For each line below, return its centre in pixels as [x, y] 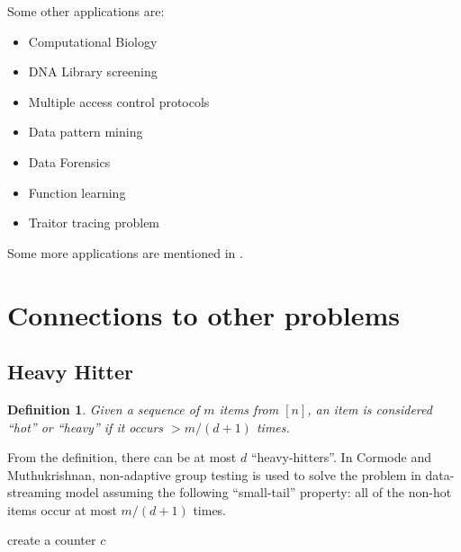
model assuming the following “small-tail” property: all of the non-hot [258, 492]
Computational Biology [93, 41]
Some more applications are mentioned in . [125, 252]
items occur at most [62, 509]
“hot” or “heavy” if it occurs [86, 427]
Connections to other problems [204, 314]
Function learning [77, 192]
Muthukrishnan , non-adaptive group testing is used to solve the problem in [214, 474]
